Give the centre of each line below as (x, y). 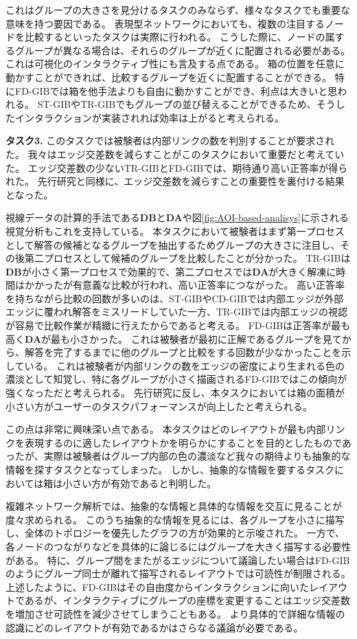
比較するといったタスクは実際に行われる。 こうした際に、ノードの (175, 37)
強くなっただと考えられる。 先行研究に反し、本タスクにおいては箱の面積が (175, 393)
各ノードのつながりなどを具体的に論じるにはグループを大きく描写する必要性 (178, 546)
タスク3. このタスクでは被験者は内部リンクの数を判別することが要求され (170, 141)
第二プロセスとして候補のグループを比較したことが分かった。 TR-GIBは (187, 258)
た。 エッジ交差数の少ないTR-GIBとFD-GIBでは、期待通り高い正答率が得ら (177, 167)
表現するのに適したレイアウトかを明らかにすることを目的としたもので (183, 442)
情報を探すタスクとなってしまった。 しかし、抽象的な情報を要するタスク (170, 469)
